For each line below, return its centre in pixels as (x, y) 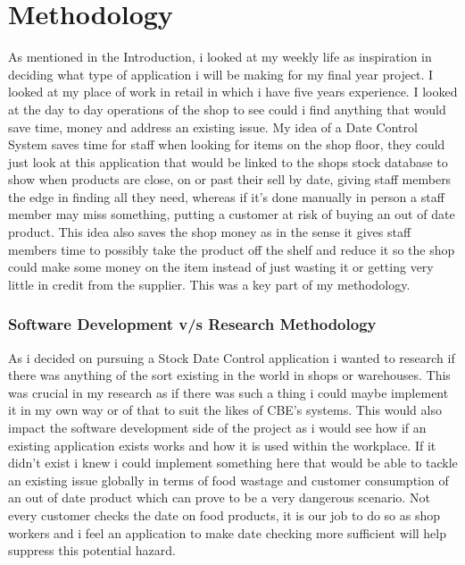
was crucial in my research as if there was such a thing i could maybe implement (228, 392)
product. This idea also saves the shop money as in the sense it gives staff (210, 232)
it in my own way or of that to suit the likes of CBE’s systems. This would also (225, 410)
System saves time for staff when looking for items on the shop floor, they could (227, 144)
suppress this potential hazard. (92, 550)
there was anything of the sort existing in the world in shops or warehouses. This (229, 375)
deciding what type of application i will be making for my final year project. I (221, 74)
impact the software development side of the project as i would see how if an (217, 428)
